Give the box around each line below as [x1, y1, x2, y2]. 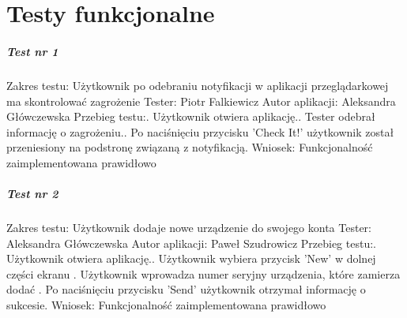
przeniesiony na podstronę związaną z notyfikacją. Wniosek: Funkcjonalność [6, 139, 373, 155]
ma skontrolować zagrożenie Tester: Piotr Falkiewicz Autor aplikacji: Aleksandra [6, 92, 396, 109]
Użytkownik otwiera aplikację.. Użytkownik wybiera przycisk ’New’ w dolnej [6, 250, 376, 267]
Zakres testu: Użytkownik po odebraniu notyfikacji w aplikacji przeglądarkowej [6, 77, 389, 93]
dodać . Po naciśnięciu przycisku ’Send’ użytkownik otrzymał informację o [6, 281, 366, 297]
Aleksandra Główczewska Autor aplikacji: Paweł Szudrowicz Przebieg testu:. [6, 234, 376, 251]
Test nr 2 [6, 185, 58, 202]
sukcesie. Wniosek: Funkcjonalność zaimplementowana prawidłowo [6, 297, 326, 313]
